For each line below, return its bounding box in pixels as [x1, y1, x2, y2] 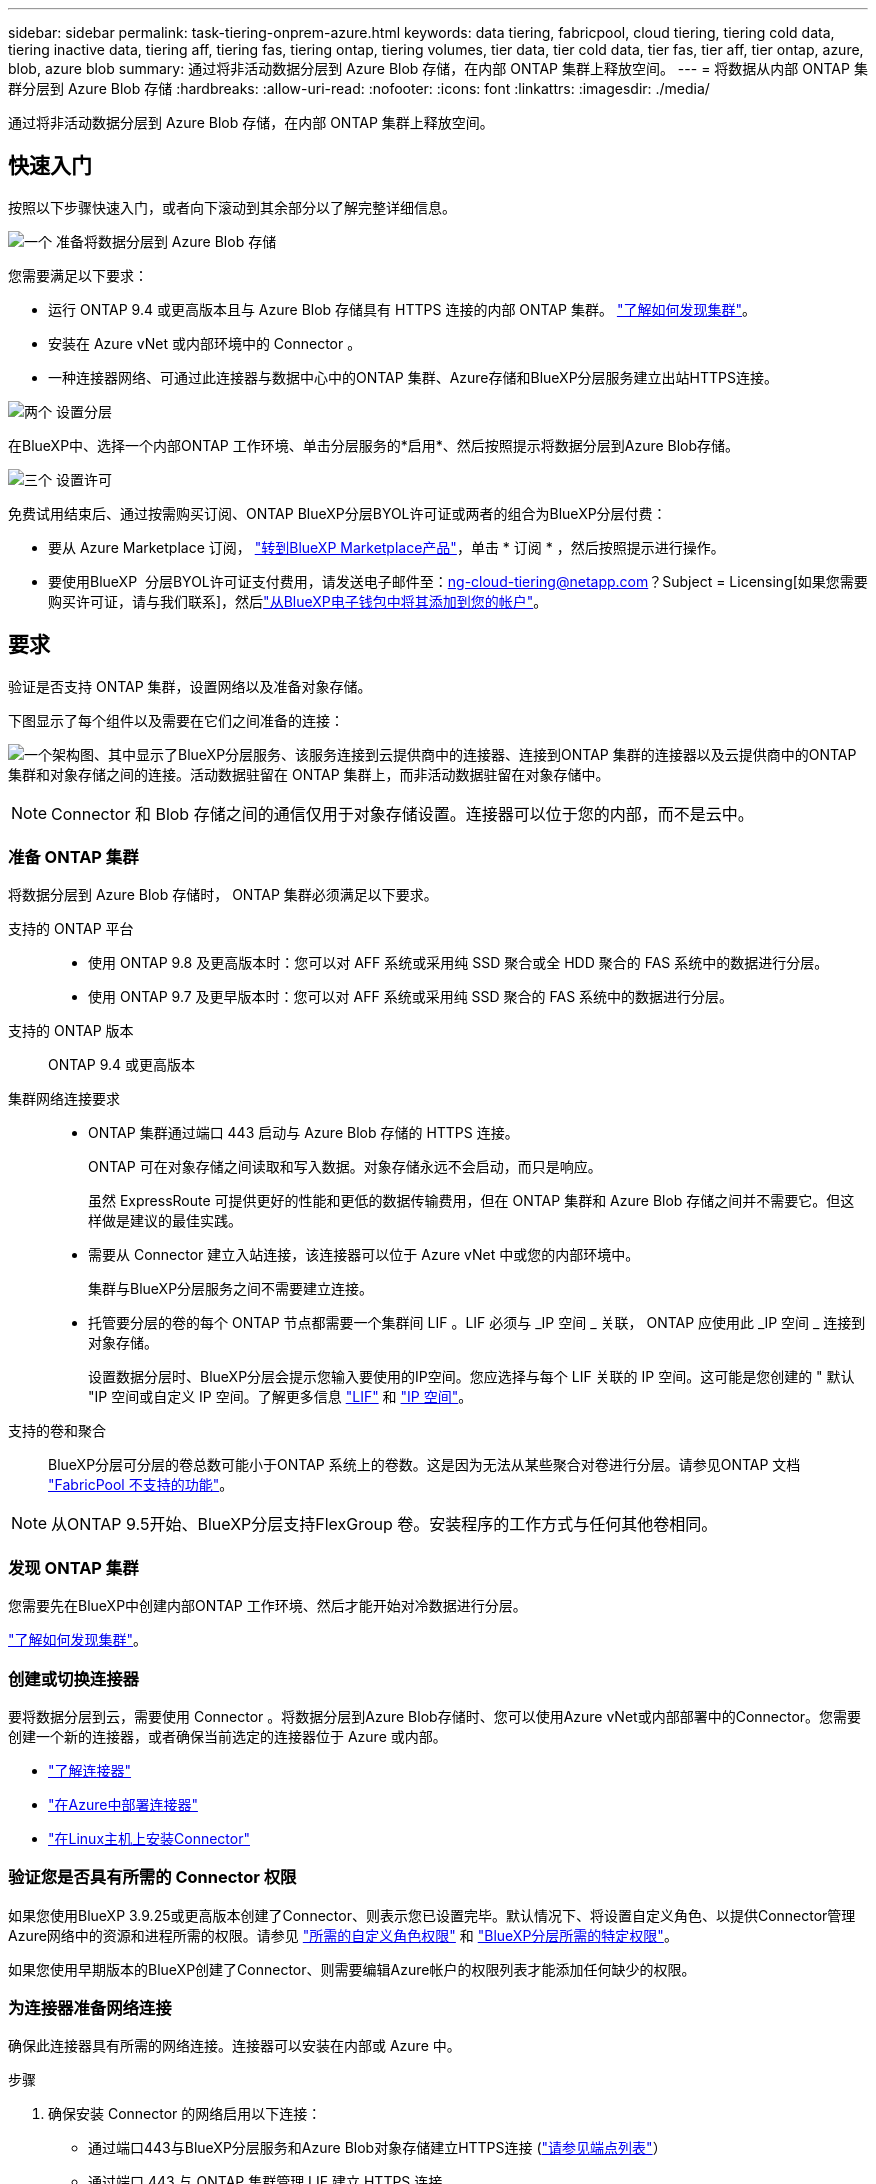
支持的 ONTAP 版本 [8, 1022, 134, 1040]
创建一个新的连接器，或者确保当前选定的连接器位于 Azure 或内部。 [8, 1727, 447, 1745]
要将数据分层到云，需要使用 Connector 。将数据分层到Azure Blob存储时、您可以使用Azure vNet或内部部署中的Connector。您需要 [8, 1707, 862, 1725]
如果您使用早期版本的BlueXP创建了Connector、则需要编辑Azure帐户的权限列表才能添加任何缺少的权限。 [8, 1960, 696, 1978]
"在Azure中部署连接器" [48, 1795, 198, 1813]
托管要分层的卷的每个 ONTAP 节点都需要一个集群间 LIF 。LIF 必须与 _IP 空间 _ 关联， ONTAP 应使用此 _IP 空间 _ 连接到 [88, 1314, 866, 1332]
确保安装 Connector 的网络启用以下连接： [48, 2105, 322, 2123]
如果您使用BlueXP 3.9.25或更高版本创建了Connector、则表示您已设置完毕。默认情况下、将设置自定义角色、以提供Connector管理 [8, 1906, 856, 1924]
